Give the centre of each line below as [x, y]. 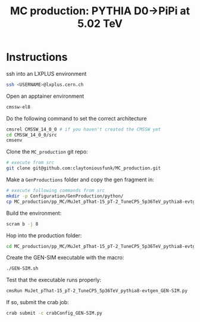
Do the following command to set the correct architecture [76, 118]
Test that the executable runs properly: [54, 280]
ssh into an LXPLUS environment [46, 73]
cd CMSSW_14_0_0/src [32, 135]
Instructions [37, 57]
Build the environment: [34, 213]
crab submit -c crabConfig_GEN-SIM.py [54, 313]
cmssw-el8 [18, 107]
